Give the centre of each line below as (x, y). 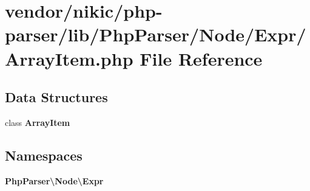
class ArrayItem (38, 122)
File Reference (201, 58)
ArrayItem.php (69, 58)
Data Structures (56, 97)
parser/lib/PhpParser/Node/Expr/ (156, 34)
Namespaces (44, 155)
